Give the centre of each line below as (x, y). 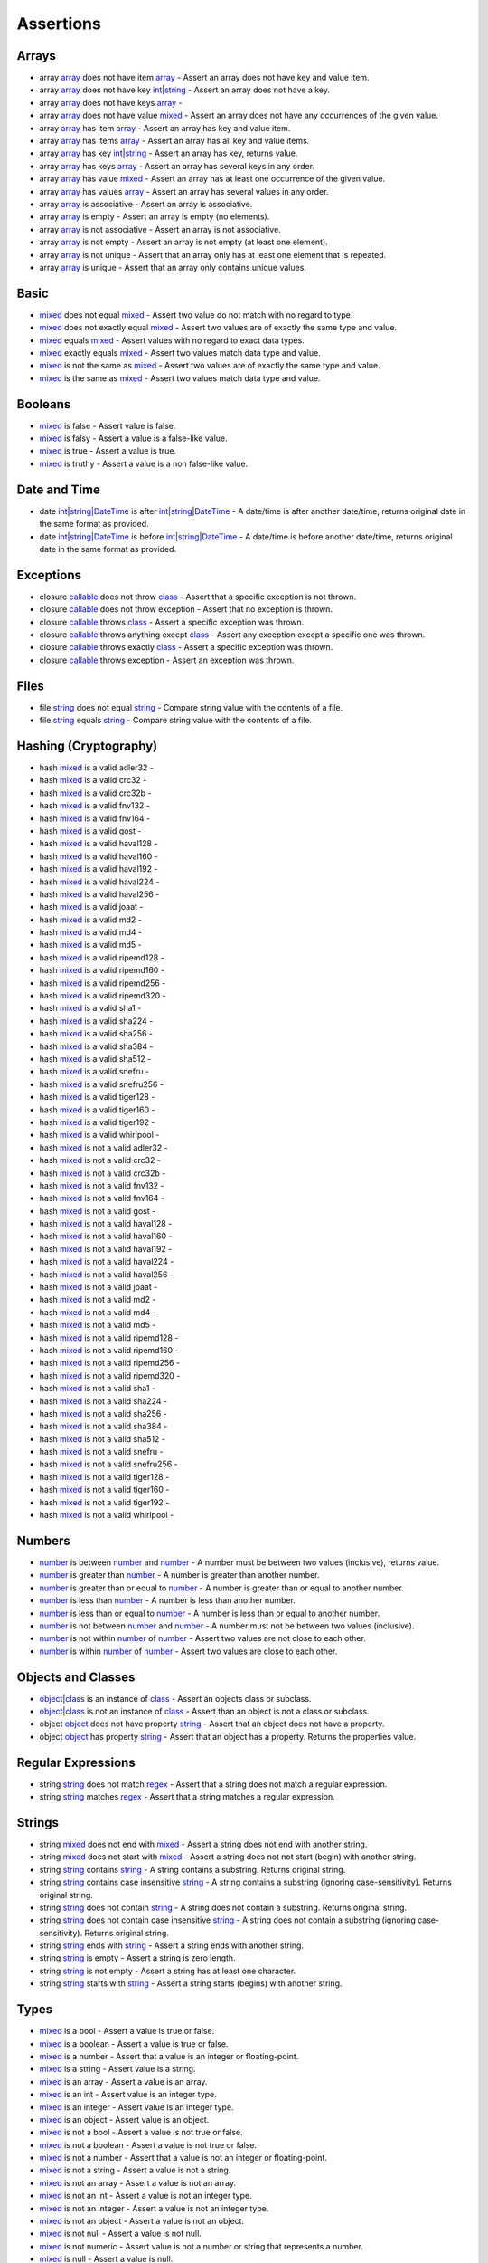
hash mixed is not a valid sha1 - (98, 1389)
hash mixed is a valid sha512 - (95, 1058)
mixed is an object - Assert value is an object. (124, 2119)
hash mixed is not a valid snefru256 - (108, 1464)
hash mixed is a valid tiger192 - (97, 1122)
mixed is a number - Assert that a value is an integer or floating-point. (169, 2056)
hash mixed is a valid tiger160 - (97, 1110)
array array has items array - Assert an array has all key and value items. (174, 141)
